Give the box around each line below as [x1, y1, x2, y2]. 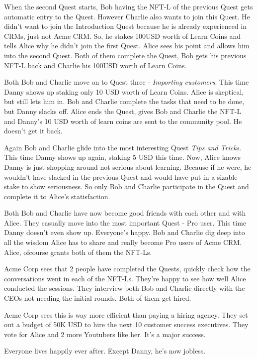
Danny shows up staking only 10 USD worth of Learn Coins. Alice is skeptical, [4, 86, 244, 97]
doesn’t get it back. [4, 125, 63, 136]
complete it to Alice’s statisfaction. [4, 191, 110, 201]
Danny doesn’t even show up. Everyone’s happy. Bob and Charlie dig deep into [4, 227, 245, 238]
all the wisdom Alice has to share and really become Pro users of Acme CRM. [4, 237, 242, 247]
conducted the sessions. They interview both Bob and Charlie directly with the [4, 283, 245, 293]
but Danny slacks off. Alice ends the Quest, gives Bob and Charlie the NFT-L [4, 106, 242, 116]
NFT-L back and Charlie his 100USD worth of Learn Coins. [4, 60, 187, 70]
